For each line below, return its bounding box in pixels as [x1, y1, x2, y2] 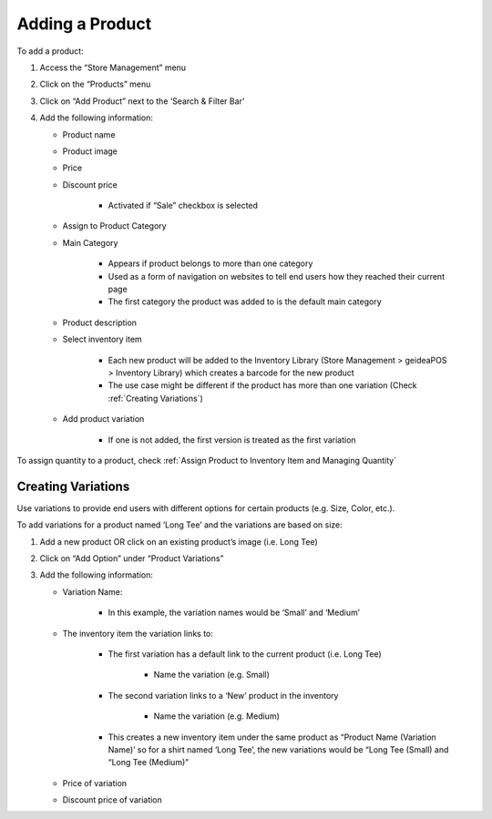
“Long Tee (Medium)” [108, 757, 190, 768]
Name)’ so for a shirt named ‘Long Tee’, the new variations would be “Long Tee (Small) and [108, 743, 449, 755]
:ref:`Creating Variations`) [108, 393, 204, 404]
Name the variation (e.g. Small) [153, 670, 271, 681]
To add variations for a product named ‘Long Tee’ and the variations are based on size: [16, 519, 343, 530]
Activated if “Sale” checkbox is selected [108, 200, 259, 211]
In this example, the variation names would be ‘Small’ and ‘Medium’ [108, 607, 360, 619]
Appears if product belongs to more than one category [108, 258, 313, 269]
